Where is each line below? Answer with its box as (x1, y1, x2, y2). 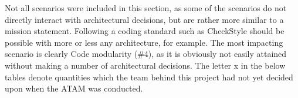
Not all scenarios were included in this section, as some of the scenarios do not (5, 2, 287, 13)
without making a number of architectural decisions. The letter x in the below (5, 59, 286, 71)
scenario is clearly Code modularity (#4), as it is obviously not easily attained (5, 48, 287, 60)
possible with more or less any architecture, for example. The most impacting (5, 36, 283, 48)
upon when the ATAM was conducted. (5, 82, 143, 94)
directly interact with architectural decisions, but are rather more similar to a (5, 13, 284, 25)
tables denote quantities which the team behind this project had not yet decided (5, 70, 293, 83)
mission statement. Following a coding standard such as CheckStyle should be (5, 25, 285, 37)
